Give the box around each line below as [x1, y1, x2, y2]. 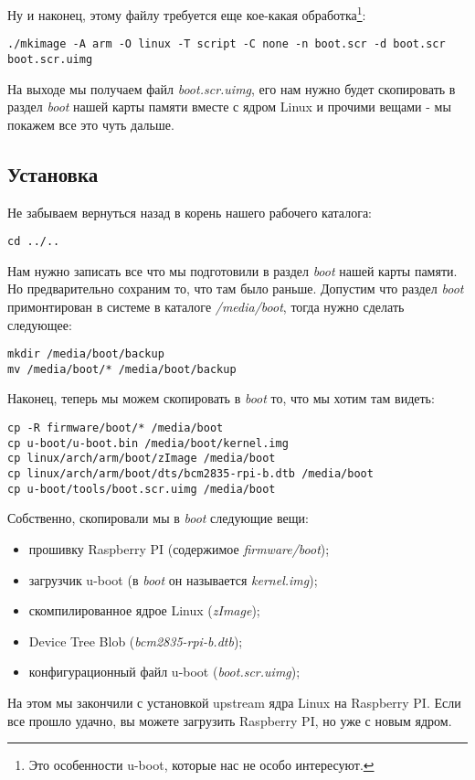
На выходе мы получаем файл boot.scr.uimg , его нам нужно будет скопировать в [7, 79, 456, 98]
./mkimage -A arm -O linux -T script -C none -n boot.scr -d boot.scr [7, 37, 446, 51]
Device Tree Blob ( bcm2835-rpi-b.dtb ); [28, 631, 243, 650]
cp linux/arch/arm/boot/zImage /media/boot [7, 452, 276, 465]
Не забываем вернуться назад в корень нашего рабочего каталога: [7, 202, 372, 221]
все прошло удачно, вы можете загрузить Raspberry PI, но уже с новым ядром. [7, 711, 452, 730]
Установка [7, 159, 99, 187]
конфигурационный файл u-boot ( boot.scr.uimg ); [28, 662, 301, 681]
